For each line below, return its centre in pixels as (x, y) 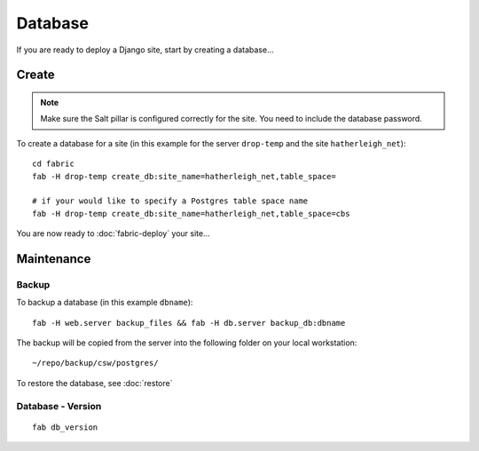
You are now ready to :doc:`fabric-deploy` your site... (113, 233)
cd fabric (53, 164)
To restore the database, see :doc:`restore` (94, 383)
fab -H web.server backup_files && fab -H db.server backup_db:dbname (189, 323)
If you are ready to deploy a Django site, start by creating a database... (145, 50)
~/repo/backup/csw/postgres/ (95, 363)
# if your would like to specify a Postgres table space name (170, 201)
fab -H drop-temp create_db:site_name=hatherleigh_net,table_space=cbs (191, 214)
